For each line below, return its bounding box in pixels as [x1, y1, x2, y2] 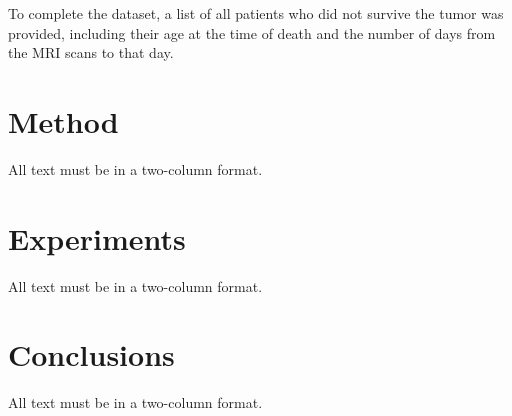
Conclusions [8, 334, 175, 375]
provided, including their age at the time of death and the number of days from [8, 22, 496, 43]
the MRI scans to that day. [8, 42, 174, 63]
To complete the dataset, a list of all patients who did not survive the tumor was [8, 3, 504, 23]
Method [8, 100, 119, 141]
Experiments [8, 217, 186, 258]
